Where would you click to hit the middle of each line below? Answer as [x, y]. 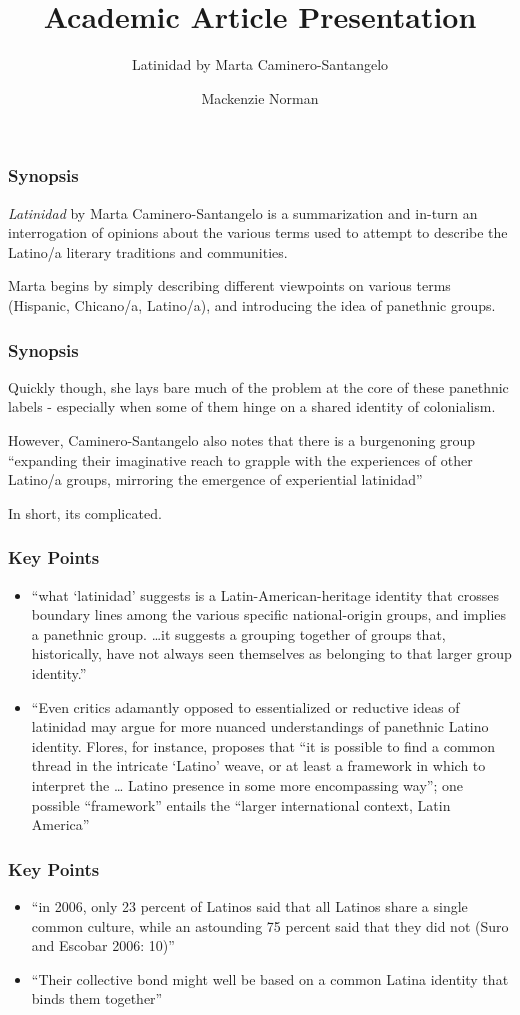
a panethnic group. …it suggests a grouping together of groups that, [238, 633]
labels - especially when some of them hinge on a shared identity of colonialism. [252, 406]
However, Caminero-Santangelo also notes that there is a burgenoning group [242, 439]
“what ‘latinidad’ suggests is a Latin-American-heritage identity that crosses [265, 594]
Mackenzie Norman [260, 97]
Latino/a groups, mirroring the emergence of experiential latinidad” [215, 479]
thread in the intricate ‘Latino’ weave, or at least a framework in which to [258, 765]
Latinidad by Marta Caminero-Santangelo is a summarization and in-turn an [243, 212]
